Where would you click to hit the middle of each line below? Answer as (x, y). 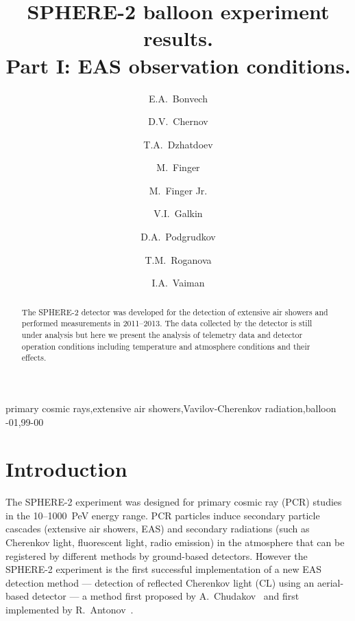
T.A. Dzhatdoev (178, 144)
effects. (34, 358)
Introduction (66, 469)
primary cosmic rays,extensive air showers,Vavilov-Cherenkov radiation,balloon (171, 408)
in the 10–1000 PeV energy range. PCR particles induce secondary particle (163, 515)
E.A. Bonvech (178, 98)
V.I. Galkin (178, 213)
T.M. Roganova (178, 259)
